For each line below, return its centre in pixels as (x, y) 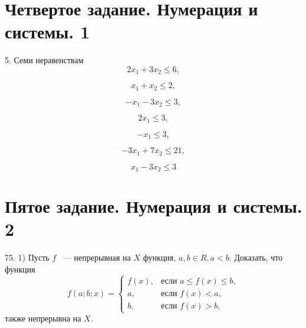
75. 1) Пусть (27, 257)
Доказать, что (258, 257)
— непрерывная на (97, 257)
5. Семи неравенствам (44, 60)
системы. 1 (47, 32)
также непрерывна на (43, 318)
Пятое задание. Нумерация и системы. (154, 206)
